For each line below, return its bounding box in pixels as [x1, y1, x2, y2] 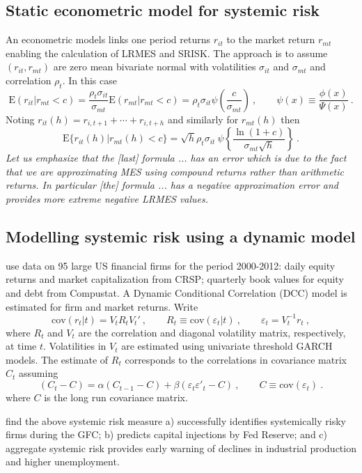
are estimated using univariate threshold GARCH [121, 339, 333, 353]
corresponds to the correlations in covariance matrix [125, 352, 347, 366]
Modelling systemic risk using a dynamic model [6, 226, 356, 247]
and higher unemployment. [6, 454, 120, 469]
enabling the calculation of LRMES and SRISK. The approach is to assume [6, 45, 328, 60]
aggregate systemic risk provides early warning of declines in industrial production [6, 440, 356, 455]
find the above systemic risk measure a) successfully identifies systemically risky [6, 413, 346, 428]
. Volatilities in [43, 339, 107, 353]
